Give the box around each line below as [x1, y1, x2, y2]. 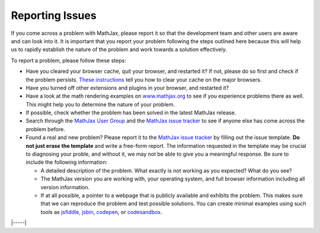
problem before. [25, 125, 65, 132]
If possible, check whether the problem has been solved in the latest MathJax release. [25, 109, 236, 117]
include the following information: [25, 158, 108, 166]
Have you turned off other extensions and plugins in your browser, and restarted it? [25, 84, 229, 91]
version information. [40, 183, 90, 190]
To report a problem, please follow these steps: [11, 57, 127, 64]
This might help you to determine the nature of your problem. [25, 101, 175, 108]
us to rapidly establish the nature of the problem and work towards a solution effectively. [11, 46, 228, 53]
